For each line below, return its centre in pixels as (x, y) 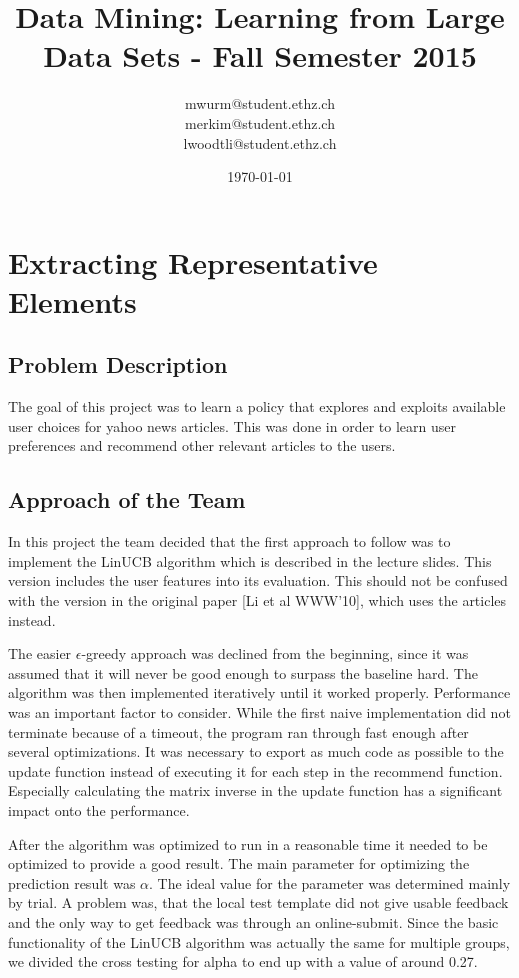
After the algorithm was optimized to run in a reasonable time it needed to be (248, 843)
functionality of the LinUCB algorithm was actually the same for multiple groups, (259, 941)
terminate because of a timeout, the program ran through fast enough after (238, 731)
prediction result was (72, 882)
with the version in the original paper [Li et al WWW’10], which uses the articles (257, 600)
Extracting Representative (193, 261)
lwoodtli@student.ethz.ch (260, 142)
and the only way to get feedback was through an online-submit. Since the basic (253, 921)
